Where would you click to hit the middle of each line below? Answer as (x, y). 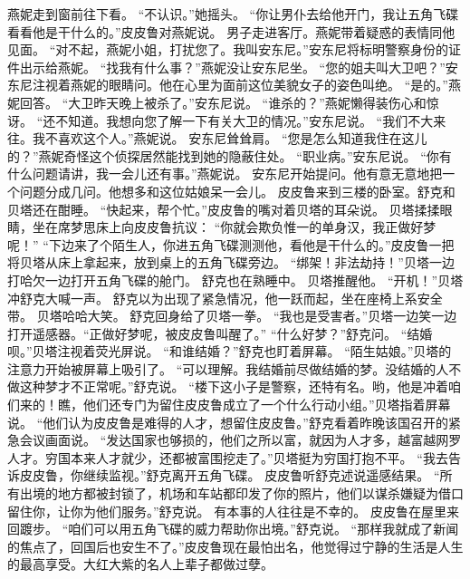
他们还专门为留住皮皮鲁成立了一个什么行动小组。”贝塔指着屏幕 (267, 405)
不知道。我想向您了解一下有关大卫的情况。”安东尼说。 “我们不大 (245, 120)
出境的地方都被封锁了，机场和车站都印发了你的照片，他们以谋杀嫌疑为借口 (241, 493)
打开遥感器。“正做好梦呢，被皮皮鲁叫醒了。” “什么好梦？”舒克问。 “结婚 (220, 333)
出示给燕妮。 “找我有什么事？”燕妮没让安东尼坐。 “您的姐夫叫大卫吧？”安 (239, 67)
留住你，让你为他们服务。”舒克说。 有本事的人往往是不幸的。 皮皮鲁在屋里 (227, 511)
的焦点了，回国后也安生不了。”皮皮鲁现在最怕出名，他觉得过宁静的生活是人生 (235, 546)
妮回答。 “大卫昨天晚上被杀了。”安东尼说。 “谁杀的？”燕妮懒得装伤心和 (217, 102)
